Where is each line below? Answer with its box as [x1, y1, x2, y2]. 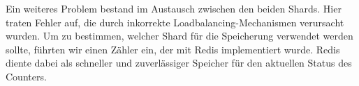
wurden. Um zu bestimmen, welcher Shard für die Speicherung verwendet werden [6, 28, 353, 43]
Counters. [6, 69, 47, 83]
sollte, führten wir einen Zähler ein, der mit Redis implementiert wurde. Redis [6, 42, 340, 56]
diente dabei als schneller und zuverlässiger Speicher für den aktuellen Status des [6, 55, 352, 70]
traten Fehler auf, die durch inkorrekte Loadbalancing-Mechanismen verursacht [6, 15, 344, 29]
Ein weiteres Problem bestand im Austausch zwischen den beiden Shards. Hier [6, 1, 342, 15]
